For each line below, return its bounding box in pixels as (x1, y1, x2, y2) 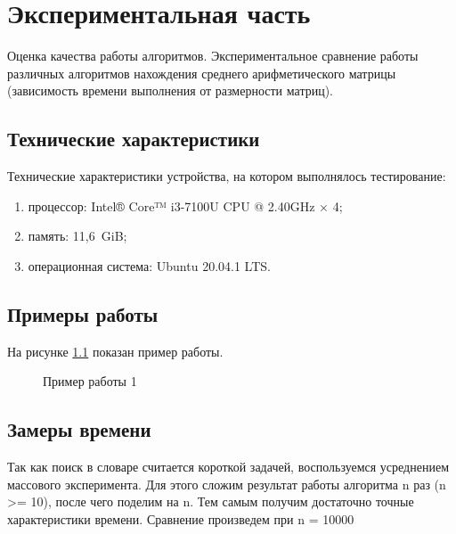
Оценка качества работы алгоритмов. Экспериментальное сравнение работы (7, 46, 419, 65)
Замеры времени (7, 415, 151, 443)
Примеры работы (7, 300, 159, 327)
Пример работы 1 (43, 372, 137, 390)
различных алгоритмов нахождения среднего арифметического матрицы (7, 63, 396, 82)
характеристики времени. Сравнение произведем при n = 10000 (7, 509, 354, 528)
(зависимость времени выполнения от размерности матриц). (7, 81, 334, 100)
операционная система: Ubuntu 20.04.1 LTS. (28, 256, 271, 275)
